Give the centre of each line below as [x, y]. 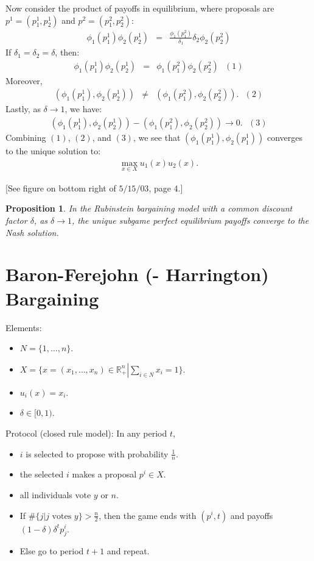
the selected [42, 474]
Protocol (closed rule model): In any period [86, 433]
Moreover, [24, 80]
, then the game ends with [148, 515]
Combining [26, 138]
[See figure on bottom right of [61, 188]
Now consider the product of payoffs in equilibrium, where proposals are [140, 8]
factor [16, 220]
